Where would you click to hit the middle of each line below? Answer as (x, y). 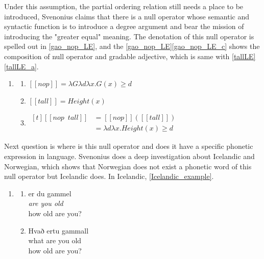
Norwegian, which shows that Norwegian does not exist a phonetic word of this (128, 166)
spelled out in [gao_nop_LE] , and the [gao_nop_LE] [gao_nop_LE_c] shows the (132, 46)
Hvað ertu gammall (58, 230)
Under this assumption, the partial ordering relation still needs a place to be (124, 6)
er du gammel (50, 193)
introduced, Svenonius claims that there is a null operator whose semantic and (127, 16)
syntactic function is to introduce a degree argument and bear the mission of (124, 26)
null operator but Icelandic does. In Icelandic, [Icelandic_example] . (109, 176)
